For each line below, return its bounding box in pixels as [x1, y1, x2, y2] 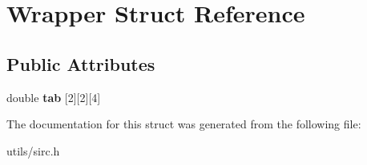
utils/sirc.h [6, 142, 60, 159]
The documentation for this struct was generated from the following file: [6, 116, 361, 132]
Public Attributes [6, 51, 155, 76]
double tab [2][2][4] [6, 88, 101, 105]
